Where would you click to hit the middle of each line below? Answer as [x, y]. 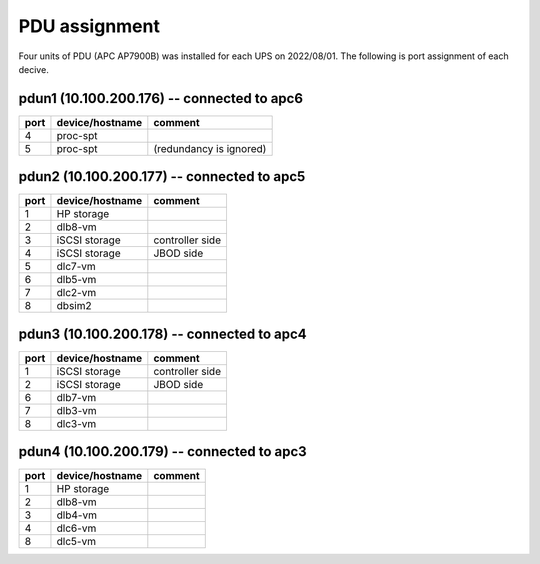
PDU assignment [89, 26]
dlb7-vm [76, 397]
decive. [33, 69]
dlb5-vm [76, 280]
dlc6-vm [76, 528]
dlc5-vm [76, 542]
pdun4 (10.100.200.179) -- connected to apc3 [162, 451]
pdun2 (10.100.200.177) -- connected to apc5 [162, 176]
